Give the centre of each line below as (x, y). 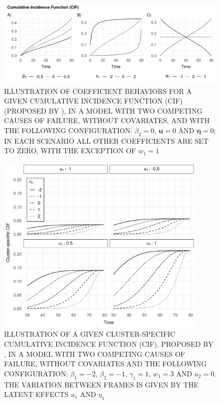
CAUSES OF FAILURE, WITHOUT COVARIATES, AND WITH (107, 120)
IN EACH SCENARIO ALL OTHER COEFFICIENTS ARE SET (106, 140)
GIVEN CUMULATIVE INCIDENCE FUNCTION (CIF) (93, 101)
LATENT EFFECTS (36, 394)
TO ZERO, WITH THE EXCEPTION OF (70, 150)
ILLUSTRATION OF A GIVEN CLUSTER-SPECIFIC (90, 334)
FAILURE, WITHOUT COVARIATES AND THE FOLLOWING (105, 364)
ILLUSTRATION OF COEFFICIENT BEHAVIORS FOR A (98, 91)
